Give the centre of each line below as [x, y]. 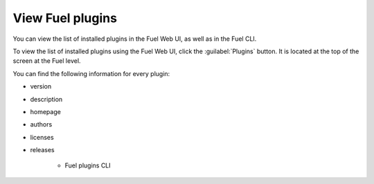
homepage [46, 111]
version [41, 86]
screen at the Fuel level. [47, 61]
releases [42, 150]
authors [41, 125]
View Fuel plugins [65, 18]
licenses [42, 137]
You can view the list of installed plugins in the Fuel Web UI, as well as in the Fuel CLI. [135, 39]
